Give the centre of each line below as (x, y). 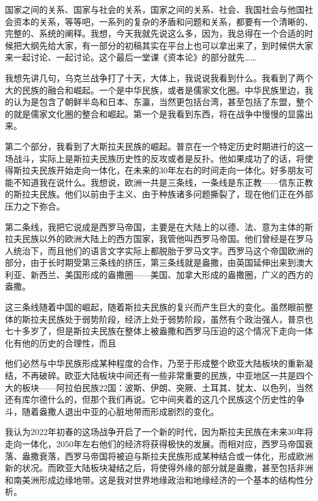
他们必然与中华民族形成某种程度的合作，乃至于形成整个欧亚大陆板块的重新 (155, 363)
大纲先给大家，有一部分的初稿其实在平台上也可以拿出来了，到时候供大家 (167, 45)
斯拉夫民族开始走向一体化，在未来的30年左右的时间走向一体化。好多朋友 (159, 170)
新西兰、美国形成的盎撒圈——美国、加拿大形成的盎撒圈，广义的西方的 (172, 274)
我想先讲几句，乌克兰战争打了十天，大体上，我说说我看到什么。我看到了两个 (159, 77)
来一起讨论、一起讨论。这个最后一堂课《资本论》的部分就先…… (131, 57)
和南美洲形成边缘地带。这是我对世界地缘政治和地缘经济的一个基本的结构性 (155, 479)
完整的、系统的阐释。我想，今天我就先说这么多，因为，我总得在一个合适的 (155, 33)
